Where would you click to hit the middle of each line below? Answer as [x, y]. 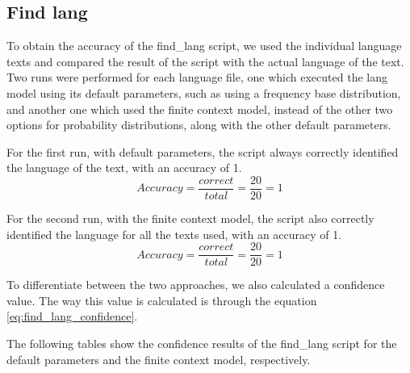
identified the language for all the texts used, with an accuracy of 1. [174, 234]
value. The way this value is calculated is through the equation [162, 300]
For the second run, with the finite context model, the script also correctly [190, 218]
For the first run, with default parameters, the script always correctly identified [203, 151]
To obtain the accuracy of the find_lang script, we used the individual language [204, 46]
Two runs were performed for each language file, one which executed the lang [197, 77]
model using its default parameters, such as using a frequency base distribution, [204, 92]
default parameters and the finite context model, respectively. [159, 359]
